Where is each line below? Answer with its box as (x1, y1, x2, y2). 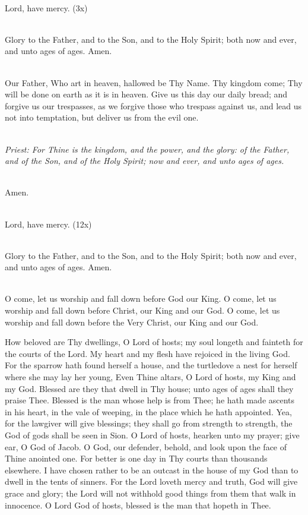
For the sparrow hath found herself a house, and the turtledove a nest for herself (5, 359, 297, 371)
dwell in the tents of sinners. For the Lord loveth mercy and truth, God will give (5, 475, 298, 488)
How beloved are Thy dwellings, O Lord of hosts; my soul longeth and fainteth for (5, 336, 303, 348)
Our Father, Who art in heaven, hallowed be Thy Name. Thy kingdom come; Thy (5, 76, 303, 89)
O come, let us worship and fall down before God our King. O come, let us (5, 292, 277, 305)
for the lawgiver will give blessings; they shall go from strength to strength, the (5, 417, 293, 429)
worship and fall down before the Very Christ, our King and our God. (5, 315, 259, 328)
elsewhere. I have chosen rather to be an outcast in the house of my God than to (5, 463, 299, 476)
